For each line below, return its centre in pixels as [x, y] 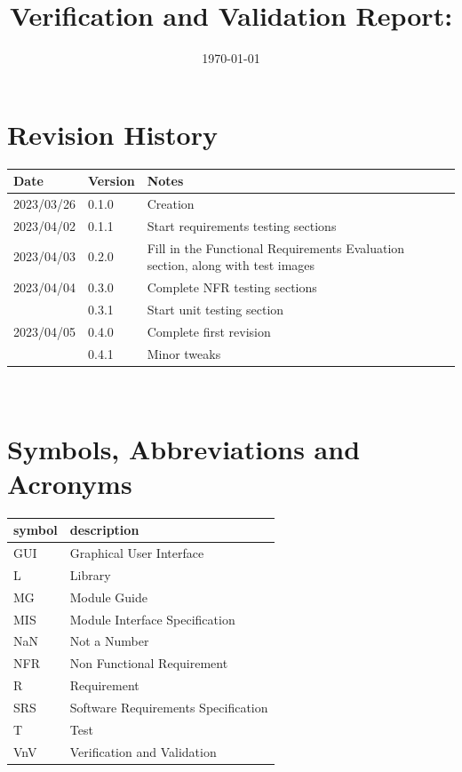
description [104, 530]
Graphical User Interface [137, 553]
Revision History [112, 134]
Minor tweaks [184, 353]
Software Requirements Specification [169, 707]
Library [90, 574]
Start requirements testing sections [242, 225]
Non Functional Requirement [149, 663]
